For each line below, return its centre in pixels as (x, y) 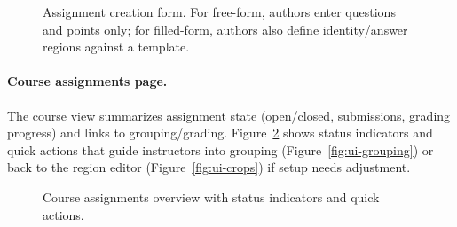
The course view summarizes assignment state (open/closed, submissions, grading (229, 115)
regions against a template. (116, 47)
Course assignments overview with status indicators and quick (211, 196)
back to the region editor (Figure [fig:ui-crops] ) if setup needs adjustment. (209, 167)
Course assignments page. (87, 81)
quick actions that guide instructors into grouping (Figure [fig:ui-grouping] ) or (221, 149)
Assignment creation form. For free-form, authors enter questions (219, 12)
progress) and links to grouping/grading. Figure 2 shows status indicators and (220, 133)
